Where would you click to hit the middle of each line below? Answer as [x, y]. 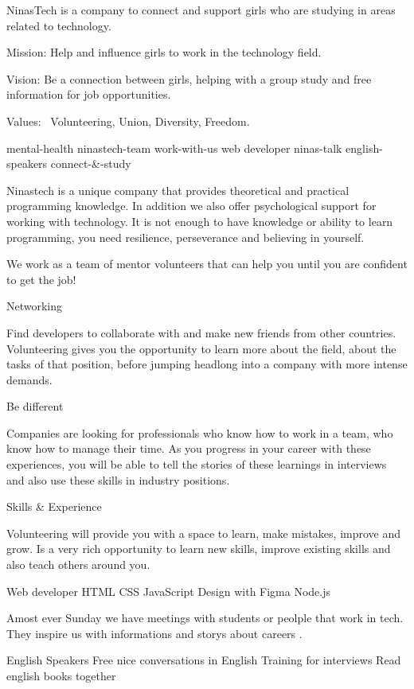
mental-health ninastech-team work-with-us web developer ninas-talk [174, 148]
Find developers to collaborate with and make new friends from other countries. [201, 332]
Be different [35, 406]
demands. [29, 379]
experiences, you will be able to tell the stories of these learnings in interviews [197, 464]
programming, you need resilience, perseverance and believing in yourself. [186, 237]
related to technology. [59, 25]
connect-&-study [91, 163]
